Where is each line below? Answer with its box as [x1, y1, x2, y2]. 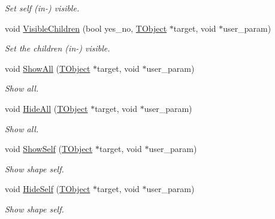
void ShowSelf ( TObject [5, 142, 93, 155]
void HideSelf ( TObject [5, 182, 90, 195]
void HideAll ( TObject [5, 102, 88, 114]
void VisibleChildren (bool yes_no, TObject [5, 22, 167, 34]
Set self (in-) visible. [5, 2, 80, 14]
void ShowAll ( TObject [5, 62, 90, 74]
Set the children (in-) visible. [5, 42, 110, 54]
